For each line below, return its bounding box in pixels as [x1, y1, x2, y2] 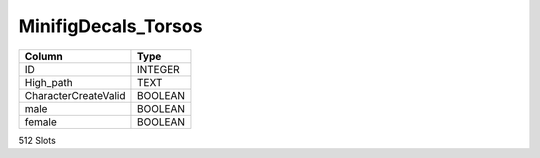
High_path [24, 75, 74, 89]
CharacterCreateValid [24, 88, 126, 102]
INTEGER [136, 62, 180, 76]
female [24, 115, 57, 129]
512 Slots [18, 134, 57, 146]
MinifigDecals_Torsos [18, 15, 203, 37]
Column [24, 49, 64, 63]
